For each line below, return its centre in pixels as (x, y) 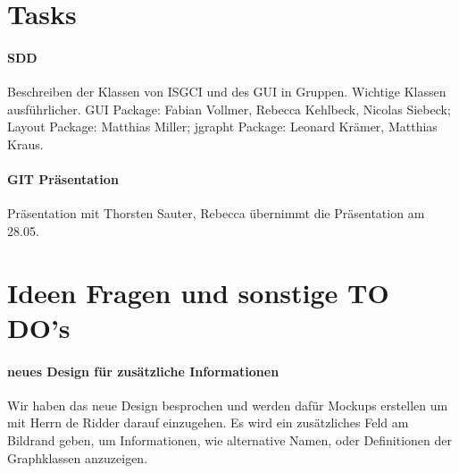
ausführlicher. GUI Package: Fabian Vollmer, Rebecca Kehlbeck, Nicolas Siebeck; (229, 109)
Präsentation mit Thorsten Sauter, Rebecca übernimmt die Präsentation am (216, 213)
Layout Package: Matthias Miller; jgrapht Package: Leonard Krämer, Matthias (222, 127)
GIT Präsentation (63, 179)
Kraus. (25, 144)
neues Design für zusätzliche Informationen (143, 371)
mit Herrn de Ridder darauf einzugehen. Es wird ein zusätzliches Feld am (208, 422)
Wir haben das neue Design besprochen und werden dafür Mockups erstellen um (228, 405)
